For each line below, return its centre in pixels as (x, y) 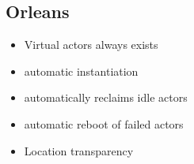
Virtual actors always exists (91, 45)
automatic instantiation (81, 71)
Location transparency (79, 150)
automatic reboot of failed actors (104, 123)
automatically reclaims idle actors (106, 97)
